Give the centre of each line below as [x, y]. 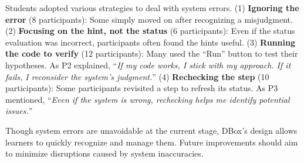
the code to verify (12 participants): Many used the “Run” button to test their [152, 53]
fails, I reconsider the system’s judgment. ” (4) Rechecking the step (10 [137, 76]
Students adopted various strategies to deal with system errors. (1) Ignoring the [152, 8]
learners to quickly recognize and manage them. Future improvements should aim [152, 142]
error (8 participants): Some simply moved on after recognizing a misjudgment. [149, 19]
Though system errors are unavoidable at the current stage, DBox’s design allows [151, 130]
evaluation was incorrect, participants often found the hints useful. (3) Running [151, 42]
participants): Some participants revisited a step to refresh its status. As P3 [142, 88]
